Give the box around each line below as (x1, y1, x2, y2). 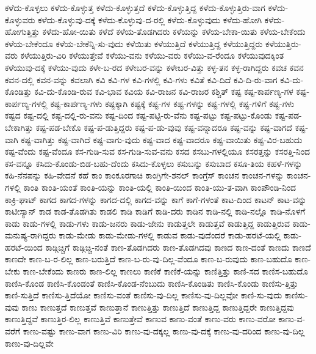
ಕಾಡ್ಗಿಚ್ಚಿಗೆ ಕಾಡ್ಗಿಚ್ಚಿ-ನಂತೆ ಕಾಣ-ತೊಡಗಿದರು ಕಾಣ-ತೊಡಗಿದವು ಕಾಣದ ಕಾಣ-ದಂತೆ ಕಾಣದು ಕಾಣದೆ (45, 240, 311, 253)
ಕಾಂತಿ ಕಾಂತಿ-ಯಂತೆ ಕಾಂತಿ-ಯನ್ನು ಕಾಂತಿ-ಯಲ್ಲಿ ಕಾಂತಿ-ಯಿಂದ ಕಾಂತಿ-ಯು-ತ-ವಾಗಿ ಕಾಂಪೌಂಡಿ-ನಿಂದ (23, 180, 296, 193)
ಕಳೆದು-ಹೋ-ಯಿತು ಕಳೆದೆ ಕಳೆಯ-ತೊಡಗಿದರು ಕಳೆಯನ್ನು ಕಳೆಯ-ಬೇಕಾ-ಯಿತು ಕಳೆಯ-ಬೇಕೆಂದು (42, 25, 306, 38)
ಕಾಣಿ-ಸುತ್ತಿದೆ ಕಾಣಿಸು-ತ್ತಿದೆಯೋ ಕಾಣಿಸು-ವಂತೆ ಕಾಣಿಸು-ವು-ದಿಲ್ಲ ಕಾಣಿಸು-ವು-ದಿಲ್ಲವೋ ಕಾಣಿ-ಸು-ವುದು (5, 289, 282, 301)
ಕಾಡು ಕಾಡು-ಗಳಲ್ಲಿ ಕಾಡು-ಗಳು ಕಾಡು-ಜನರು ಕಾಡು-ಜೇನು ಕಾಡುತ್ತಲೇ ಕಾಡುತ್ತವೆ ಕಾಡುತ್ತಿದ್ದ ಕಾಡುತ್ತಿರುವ (5, 216, 290, 229)
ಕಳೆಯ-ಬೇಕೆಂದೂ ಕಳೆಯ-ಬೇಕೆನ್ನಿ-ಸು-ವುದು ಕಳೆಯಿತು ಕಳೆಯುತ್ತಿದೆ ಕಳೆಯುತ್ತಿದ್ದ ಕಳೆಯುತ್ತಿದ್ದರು (5, 37, 263, 50)
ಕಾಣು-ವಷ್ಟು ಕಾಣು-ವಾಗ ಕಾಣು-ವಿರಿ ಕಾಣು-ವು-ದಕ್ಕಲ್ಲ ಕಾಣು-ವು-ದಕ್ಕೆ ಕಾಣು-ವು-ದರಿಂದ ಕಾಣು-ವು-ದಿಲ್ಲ (23, 325, 305, 337)
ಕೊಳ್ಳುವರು (5, 13, 35, 26)
